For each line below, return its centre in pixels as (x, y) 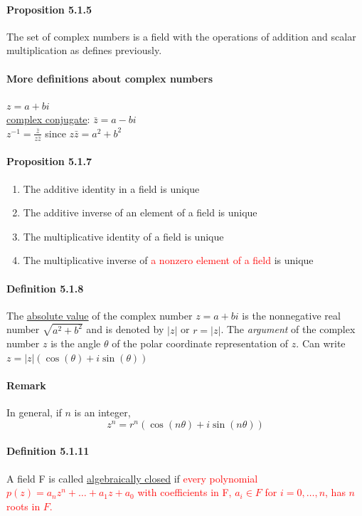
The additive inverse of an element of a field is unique (140, 212)
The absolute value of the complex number (100, 315)
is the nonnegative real (291, 315)
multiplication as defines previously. (84, 50)
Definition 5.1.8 (45, 288)
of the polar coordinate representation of (200, 343)
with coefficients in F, (185, 492)
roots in (23, 506)
